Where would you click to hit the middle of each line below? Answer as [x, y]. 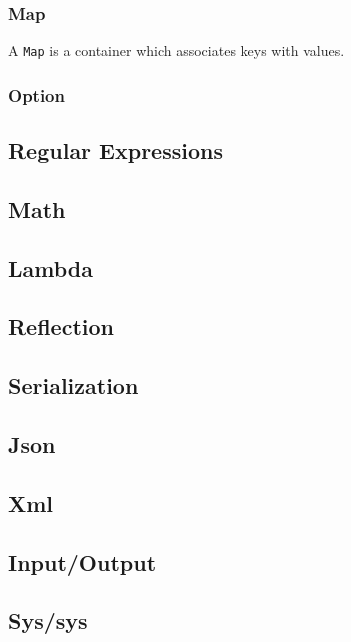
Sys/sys [48, 620]
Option [36, 94]
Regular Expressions [115, 150]
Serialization [73, 385]
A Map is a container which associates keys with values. [176, 50]
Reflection [61, 326]
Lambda [50, 267]
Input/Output [82, 561]
